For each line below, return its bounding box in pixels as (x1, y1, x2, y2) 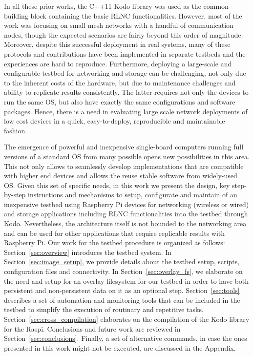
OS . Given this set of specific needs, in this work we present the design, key (4, 180, 230, 190)
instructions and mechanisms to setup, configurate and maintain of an (28, 189, 237, 200)
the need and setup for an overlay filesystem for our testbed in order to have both (4, 275, 249, 286)
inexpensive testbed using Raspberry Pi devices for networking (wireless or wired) (4, 199, 249, 209)
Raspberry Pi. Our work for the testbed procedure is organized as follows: (4, 237, 225, 248)
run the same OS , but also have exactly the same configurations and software (4, 96, 235, 106)
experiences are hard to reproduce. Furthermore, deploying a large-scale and (4, 58, 232, 68)
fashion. (4, 125, 27, 135)
